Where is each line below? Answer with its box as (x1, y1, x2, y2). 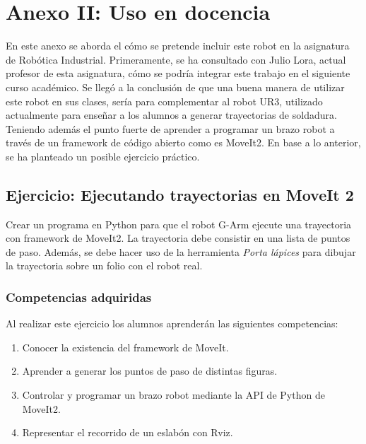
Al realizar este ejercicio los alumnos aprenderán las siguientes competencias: (6, 316, 338, 331)
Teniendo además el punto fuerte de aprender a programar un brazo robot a (6, 121, 335, 136)
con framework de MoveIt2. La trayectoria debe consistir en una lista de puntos (6, 230, 350, 245)
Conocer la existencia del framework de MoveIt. (22, 339, 229, 354)
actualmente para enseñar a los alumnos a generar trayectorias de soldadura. (6, 107, 337, 122)
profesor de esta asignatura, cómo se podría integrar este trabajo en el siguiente (6, 66, 350, 81)
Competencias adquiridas (6, 288, 152, 305)
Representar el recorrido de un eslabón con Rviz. (22, 425, 233, 440)
